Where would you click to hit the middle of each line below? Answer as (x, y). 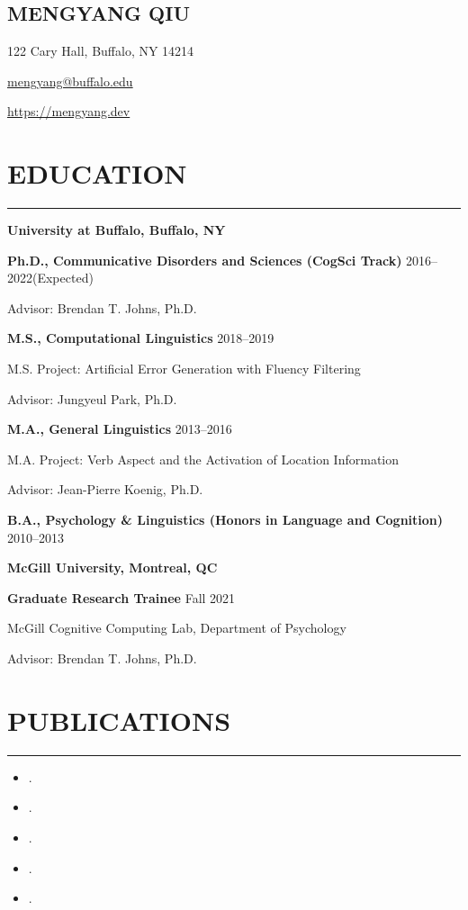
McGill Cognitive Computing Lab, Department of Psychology (177, 628)
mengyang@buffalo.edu (70, 81)
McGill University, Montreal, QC (112, 568)
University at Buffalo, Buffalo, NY (117, 230)
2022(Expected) (50, 278)
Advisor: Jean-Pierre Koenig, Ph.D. (105, 489)
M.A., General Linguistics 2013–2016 (120, 429)
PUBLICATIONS (119, 720)
